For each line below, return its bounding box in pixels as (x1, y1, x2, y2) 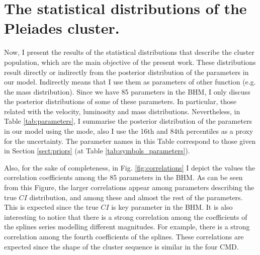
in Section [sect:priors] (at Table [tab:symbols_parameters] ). (4, 145, 190, 156)
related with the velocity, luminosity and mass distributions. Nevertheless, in (4, 106, 240, 116)
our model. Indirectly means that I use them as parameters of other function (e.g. (4, 76, 256, 87)
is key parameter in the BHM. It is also (111, 202, 233, 212)
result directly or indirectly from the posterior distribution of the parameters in (4, 66, 249, 77)
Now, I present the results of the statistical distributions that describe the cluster (4, 47, 254, 57)
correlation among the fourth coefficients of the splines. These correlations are (4, 231, 244, 241)
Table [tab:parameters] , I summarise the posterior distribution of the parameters (4, 116, 252, 126)
